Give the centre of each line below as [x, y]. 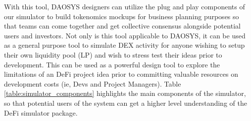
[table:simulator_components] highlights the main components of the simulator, [125, 93]
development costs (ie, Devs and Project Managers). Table [93, 83]
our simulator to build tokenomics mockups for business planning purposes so [122, 16]
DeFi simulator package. [41, 112]
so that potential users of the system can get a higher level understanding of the [125, 103]
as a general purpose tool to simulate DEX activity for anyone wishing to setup [125, 45]
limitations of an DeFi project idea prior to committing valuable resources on [121, 74]
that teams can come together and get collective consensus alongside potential [122, 26]
